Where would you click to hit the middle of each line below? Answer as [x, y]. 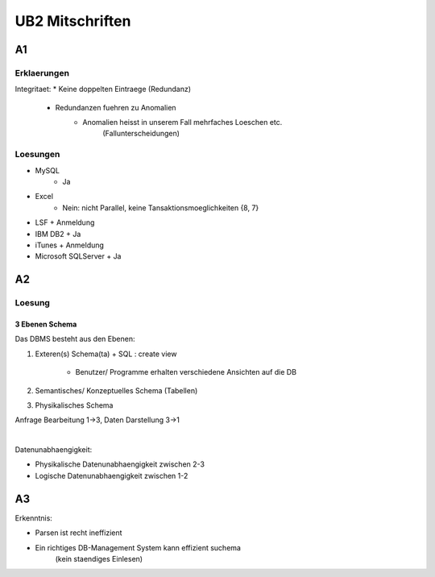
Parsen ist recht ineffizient [79, 533]
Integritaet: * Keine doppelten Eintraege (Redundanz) [103, 89]
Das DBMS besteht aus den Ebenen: [75, 339]
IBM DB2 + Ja [58, 234]
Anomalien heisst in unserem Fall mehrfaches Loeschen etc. [182, 122]
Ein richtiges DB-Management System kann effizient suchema [138, 547]
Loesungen [37, 155]
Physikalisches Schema [74, 405]
